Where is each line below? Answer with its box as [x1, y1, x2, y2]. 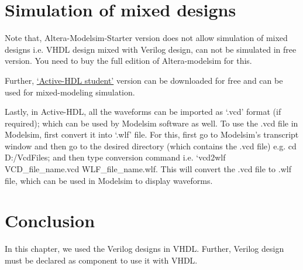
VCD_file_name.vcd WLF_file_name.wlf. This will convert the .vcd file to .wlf [5, 163, 291, 175]
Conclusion [5, 209, 95, 233]
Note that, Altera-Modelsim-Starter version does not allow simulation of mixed [5, 32, 288, 44]
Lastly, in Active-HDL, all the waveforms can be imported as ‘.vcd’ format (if [5, 105, 281, 118]
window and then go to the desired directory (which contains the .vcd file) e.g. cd [5, 139, 297, 152]
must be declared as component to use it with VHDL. [5, 254, 198, 266]
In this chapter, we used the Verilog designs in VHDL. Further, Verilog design [5, 242, 284, 255]
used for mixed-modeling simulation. [5, 86, 135, 98]
